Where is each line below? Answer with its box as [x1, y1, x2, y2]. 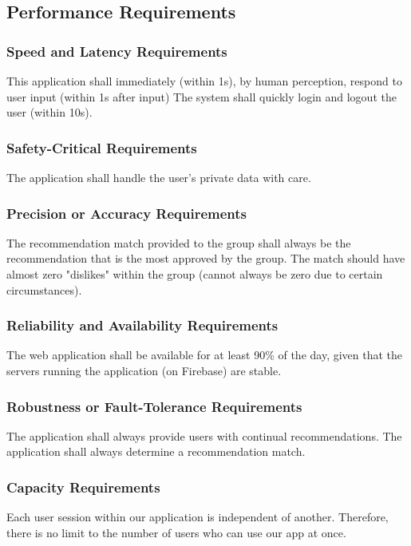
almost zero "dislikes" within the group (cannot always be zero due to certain [6, 266, 383, 282]
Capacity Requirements [6, 477, 160, 497]
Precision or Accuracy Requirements [6, 203, 247, 223]
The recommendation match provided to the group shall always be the [6, 234, 351, 251]
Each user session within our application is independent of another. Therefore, [6, 508, 389, 525]
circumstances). [6, 281, 82, 298]
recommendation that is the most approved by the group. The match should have [6, 250, 405, 267]
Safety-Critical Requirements [6, 137, 197, 157]
